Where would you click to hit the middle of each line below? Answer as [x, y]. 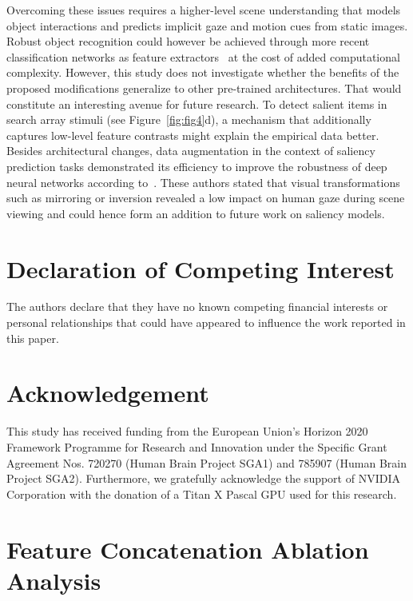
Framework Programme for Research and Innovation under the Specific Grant [197, 446]
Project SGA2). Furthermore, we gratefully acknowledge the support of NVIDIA [203, 478]
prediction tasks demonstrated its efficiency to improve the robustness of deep [197, 166]
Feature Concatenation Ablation [188, 549]
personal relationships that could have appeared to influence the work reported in [206, 322]
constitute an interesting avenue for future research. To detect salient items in [197, 103]
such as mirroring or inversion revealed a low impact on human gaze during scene [206, 198]
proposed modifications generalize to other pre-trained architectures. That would [204, 88]
